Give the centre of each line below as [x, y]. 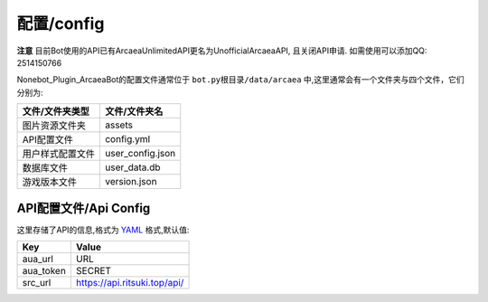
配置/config [61, 24]
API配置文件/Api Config [84, 208]
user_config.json [141, 154]
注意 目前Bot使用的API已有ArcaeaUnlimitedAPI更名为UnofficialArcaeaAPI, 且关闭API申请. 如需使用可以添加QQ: [222, 51]
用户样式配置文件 [58, 154]
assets [119, 125]
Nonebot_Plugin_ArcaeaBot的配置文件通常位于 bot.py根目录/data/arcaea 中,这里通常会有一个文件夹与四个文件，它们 [240, 80]
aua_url [38, 260]
